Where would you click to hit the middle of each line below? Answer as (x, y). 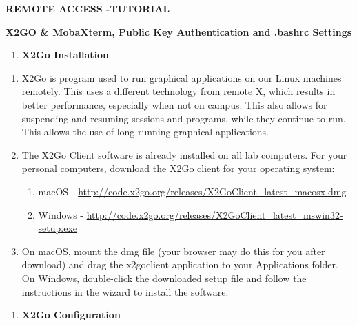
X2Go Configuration (71, 315)
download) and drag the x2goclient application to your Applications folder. (180, 264)
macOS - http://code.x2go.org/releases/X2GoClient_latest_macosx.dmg (192, 191)
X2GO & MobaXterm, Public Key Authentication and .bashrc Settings (179, 31)
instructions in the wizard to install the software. (125, 291)
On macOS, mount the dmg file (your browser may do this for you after (173, 251)
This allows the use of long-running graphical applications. (145, 132)
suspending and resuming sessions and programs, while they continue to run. (184, 118)
